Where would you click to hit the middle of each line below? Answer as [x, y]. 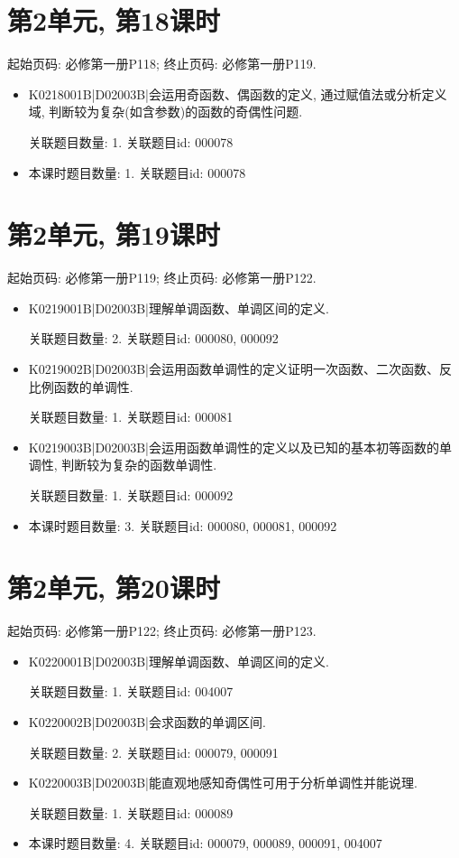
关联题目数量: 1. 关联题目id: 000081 [131, 417]
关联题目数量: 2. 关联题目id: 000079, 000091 [153, 752]
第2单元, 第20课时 [114, 588]
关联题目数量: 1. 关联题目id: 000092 [131, 494]
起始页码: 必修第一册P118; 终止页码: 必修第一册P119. [162, 64]
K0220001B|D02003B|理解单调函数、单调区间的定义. [179, 661]
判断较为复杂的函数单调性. [139, 465]
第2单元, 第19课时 [114, 234]
